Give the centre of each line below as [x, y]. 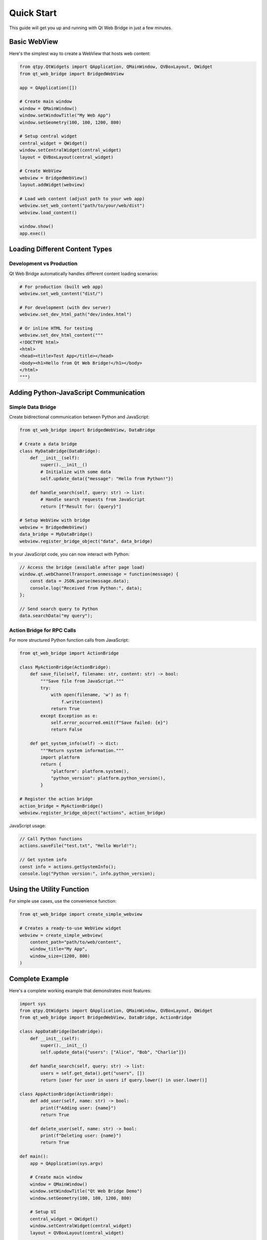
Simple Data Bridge [33, 407]
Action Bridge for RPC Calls [43, 630]
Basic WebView [34, 42]
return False [67, 730]
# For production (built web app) [61, 287]
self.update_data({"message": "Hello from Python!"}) [107, 479]
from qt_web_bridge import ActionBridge [69, 653]
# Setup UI [43, 1212]
